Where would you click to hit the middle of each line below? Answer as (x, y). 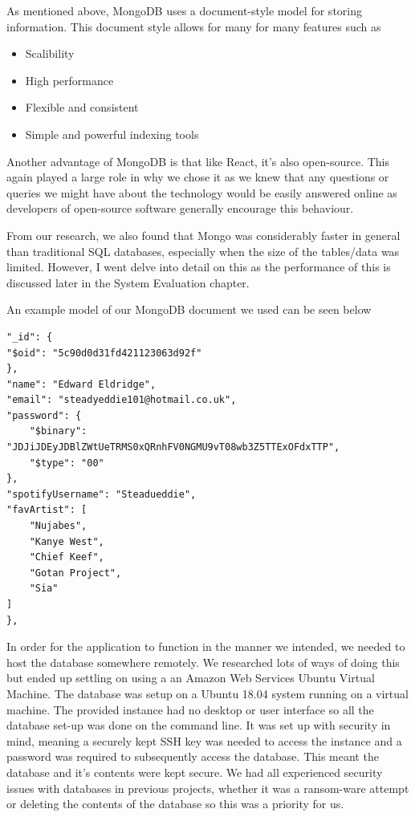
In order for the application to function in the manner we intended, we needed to (206, 646)
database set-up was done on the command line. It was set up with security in (199, 725)
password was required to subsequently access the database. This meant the (193, 756)
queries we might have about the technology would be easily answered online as (202, 192)
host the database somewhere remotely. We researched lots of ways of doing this (203, 662)
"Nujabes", (58, 526)
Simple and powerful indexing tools (112, 134)
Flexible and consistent (82, 107)
